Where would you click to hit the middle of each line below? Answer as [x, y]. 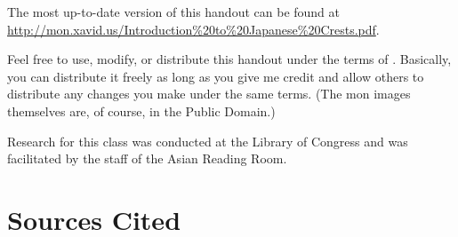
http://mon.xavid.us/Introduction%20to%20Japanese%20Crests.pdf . [193, 29]
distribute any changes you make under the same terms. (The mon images [209, 94]
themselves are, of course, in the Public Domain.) [141, 111]
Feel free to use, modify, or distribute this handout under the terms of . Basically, [229, 59]
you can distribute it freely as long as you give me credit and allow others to [216, 76]
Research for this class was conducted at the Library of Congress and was [208, 141]
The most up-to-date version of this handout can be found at [174, 12]
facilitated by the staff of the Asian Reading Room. [147, 158]
